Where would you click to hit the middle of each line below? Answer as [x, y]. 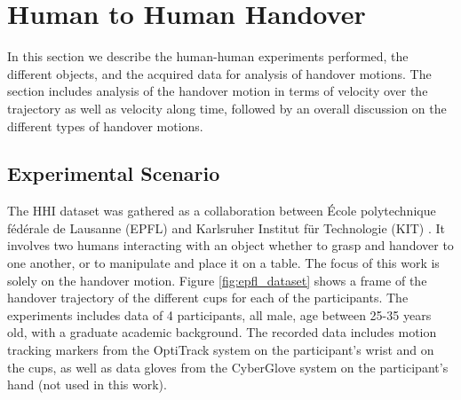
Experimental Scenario [114, 173]
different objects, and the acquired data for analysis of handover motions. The [219, 73]
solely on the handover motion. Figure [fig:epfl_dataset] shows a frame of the [217, 280]
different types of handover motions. [105, 125]
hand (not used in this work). [87, 384]
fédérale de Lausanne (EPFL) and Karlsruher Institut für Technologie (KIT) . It [227, 227]
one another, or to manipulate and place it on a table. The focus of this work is [223, 263]
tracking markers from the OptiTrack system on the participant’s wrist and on [221, 350]
